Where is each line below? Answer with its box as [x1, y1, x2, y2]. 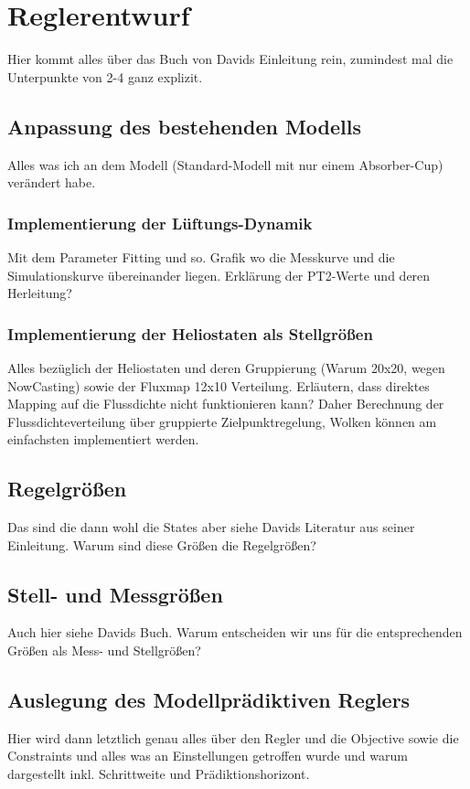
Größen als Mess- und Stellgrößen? [7, 641, 201, 660]
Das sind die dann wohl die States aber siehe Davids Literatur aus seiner [7, 517, 415, 537]
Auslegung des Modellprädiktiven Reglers [7, 686, 411, 714]
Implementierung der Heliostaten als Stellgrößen [7, 322, 373, 345]
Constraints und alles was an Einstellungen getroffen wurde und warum [7, 746, 408, 765]
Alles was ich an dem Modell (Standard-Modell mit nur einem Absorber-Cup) [7, 155, 443, 174]
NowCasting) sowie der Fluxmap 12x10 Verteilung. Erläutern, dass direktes [7, 376, 430, 395]
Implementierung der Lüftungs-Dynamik [7, 211, 313, 234]
